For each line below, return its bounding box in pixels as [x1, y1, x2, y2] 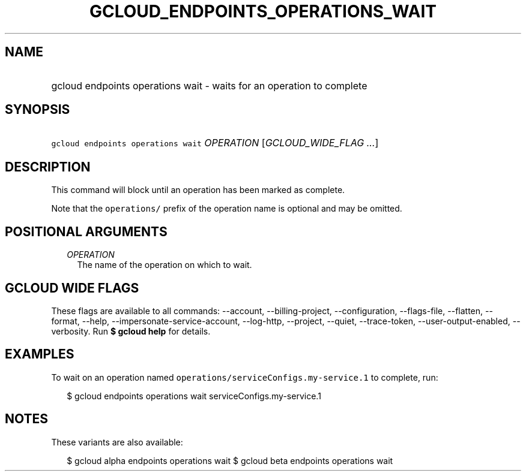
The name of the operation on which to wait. [77, 260, 252, 270]
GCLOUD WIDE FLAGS [5, 280, 139, 296]
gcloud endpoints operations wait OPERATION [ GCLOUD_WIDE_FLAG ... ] [51, 137, 379, 149]
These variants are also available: [51, 436, 183, 447]
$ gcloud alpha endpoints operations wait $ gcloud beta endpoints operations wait [67, 455, 393, 466]
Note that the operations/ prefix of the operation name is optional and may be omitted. [51, 203, 402, 214]
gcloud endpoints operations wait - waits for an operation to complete [51, 79, 367, 92]
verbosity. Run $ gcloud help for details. [51, 326, 211, 336]
